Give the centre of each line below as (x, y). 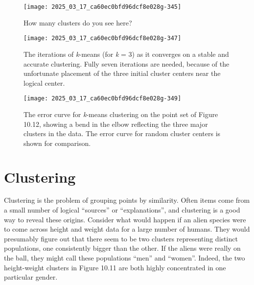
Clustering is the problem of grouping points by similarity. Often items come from (127, 200)
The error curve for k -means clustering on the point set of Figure (121, 114)
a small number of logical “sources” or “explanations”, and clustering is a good (122, 210)
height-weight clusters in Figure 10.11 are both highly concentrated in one (115, 267)
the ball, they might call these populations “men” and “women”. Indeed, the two (125, 258)
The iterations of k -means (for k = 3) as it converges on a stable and (126, 54)
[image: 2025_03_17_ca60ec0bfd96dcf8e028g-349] (103, 99)
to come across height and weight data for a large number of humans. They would (127, 229)
